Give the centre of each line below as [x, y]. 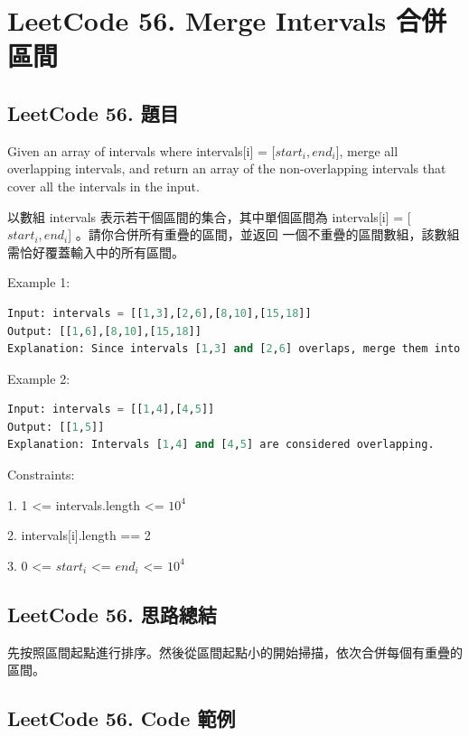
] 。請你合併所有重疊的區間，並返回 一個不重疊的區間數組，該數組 [264, 234]
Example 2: [39, 378]
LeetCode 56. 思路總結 [112, 614]
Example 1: [39, 282]
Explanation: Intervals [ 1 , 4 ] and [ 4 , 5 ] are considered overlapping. [221, 445]
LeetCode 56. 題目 [93, 112]
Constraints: [41, 475]
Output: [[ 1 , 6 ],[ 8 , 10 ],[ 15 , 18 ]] [104, 331]
